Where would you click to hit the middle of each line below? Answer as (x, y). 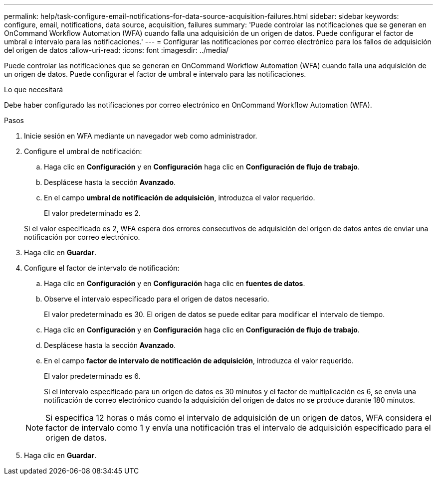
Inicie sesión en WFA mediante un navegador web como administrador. (141, 136)
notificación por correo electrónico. (82, 237)
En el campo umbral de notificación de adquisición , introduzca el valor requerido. (180, 198)
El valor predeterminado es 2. (92, 213)
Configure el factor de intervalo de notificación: (102, 268)
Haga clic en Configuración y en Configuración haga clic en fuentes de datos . (175, 283)
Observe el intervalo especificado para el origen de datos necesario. (157, 299)
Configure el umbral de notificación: (83, 151)
